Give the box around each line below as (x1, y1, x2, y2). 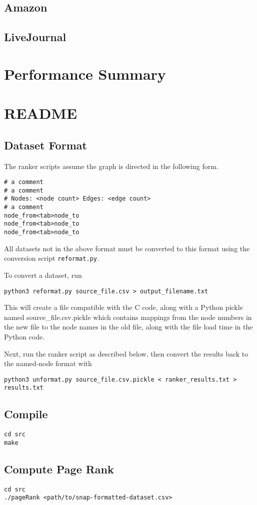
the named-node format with (4, 358, 92, 369)
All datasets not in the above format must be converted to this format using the (4, 243, 250, 253)
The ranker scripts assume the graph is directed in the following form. (4, 160, 218, 171)
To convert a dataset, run (4, 269, 82, 280)
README (4, 103, 77, 123)
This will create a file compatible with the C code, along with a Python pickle (4, 302, 243, 312)
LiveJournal (4, 29, 66, 45)
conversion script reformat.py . (4, 253, 99, 263)
